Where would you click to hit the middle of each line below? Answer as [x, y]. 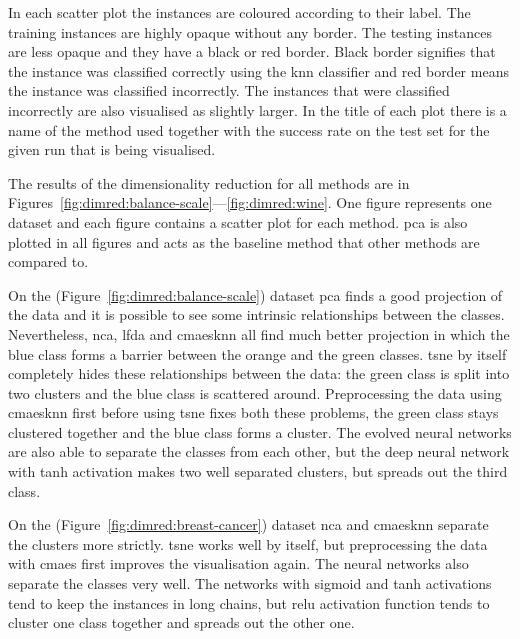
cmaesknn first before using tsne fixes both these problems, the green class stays [253, 412]
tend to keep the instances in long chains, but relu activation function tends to [249, 602]
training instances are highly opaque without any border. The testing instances [250, 31]
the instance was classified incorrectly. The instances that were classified [229, 90]
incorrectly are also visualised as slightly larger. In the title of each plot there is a [257, 109]
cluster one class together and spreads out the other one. [181, 622]
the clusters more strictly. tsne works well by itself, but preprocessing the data [248, 543]
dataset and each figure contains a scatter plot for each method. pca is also [238, 221]
